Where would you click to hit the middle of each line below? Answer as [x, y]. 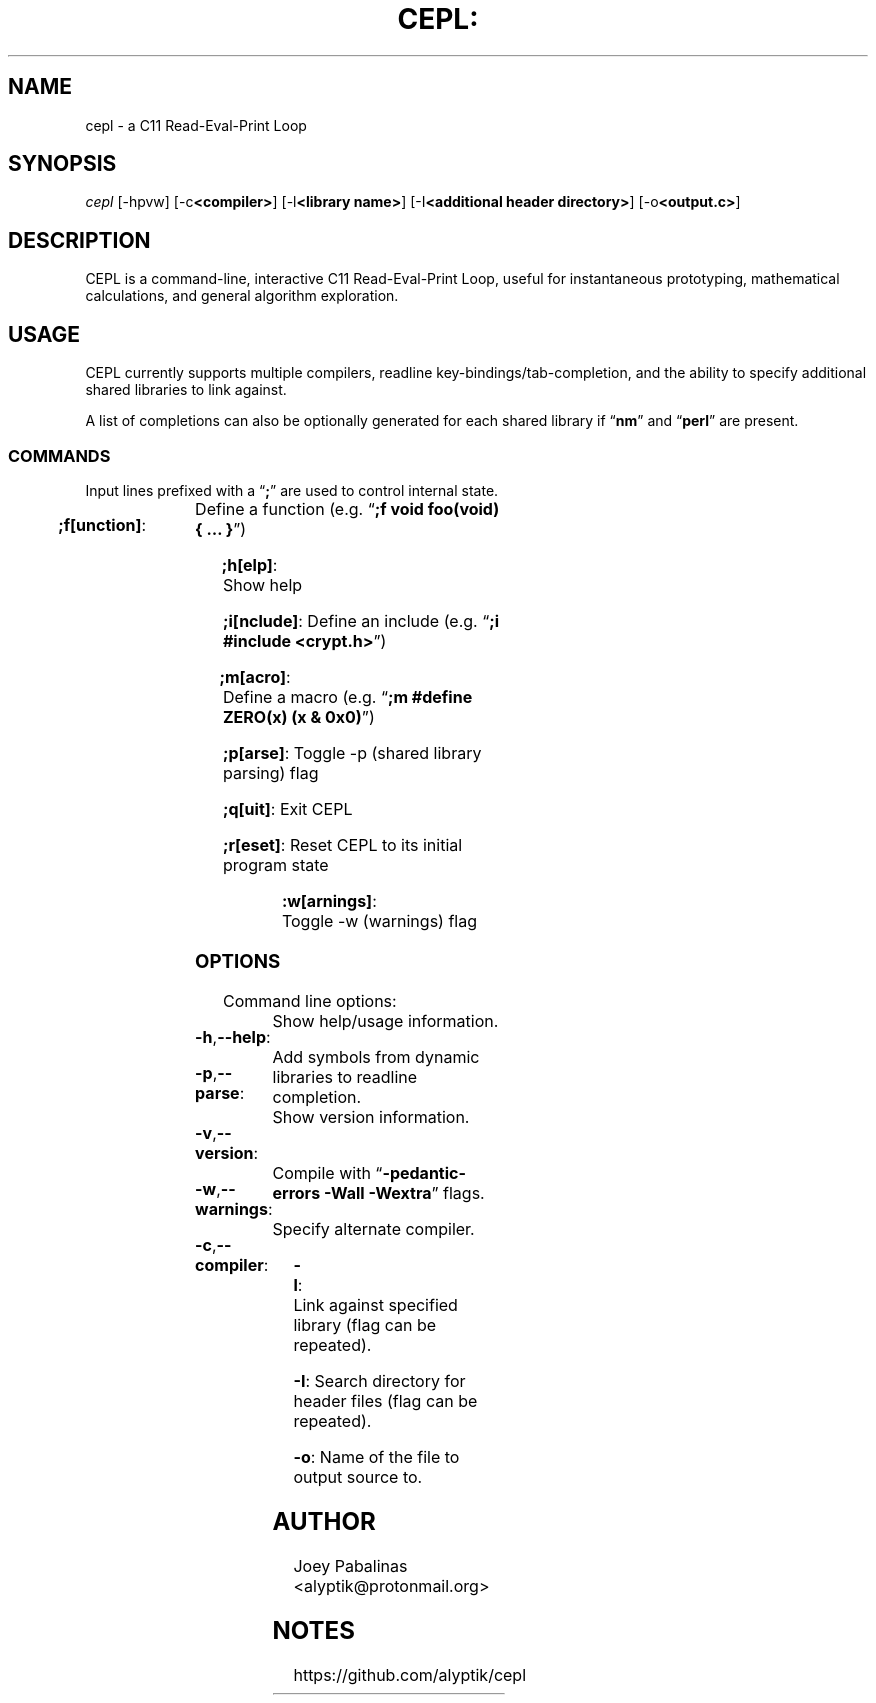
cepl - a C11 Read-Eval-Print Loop [196, 125]
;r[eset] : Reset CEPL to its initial [342, 844]
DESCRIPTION [79, 240]
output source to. [358, 1477]
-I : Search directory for [379, 1381]
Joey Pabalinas [350, 1566]
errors [296, 1193]
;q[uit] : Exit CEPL [287, 808]
